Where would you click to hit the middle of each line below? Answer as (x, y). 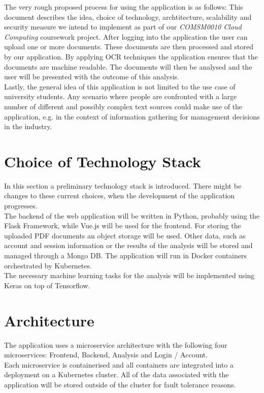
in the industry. (28, 126)
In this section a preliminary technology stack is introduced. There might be (123, 185)
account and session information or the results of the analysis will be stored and (128, 245)
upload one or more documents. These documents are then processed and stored (129, 47)
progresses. (21, 206)
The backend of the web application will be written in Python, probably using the (132, 215)
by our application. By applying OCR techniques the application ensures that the (131, 56)
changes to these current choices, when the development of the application (120, 195)
